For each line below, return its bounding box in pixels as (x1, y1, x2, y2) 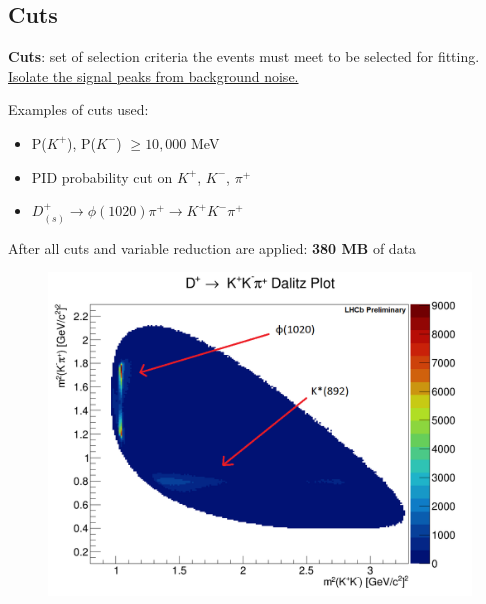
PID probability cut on (31, 166, 173, 187)
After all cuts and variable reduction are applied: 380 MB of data (8, 237, 417, 258)
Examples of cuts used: (8, 99, 149, 120)
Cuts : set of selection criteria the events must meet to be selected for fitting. (8, 46, 480, 67)
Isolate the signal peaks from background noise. (8, 65, 299, 86)
